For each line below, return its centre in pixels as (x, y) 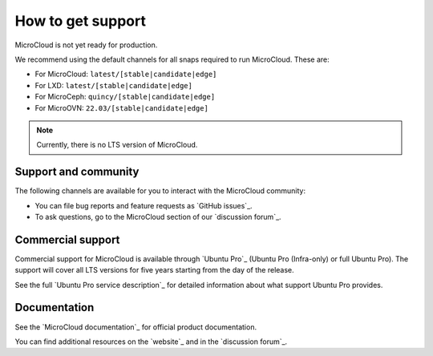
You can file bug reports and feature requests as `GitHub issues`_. (144, 205)
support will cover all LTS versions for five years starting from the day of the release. (154, 270)
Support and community (77, 172)
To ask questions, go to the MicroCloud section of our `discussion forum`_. (158, 216)
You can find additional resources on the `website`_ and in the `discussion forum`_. (151, 342)
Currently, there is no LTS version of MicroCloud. (117, 145)
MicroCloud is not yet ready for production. (86, 45)
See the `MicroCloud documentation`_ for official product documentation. (136, 327)
